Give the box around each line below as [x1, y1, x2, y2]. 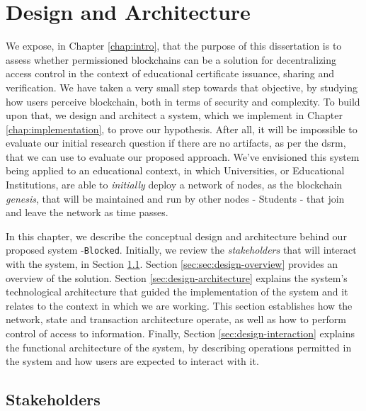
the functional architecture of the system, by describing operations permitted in [6, 339, 352, 354]
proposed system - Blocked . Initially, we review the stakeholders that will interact [6, 242, 357, 257]
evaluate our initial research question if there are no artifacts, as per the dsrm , [6, 135, 346, 150]
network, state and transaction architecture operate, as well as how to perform [6, 312, 346, 327]
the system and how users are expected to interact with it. [6, 354, 259, 368]
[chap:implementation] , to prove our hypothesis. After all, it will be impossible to [6, 121, 358, 136]
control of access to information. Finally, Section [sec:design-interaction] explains [6, 326, 355, 341]
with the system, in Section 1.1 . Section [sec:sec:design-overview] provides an [6, 257, 338, 271]
